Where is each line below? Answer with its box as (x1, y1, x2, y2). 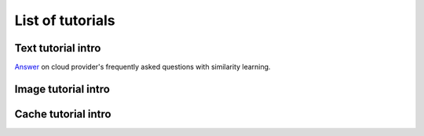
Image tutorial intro (14, 82, 110, 95)
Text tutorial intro (14, 41, 101, 55)
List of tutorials (14, 12, 115, 29)
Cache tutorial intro (14, 107, 111, 120)
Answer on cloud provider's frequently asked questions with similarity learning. (14, 63, 271, 72)
